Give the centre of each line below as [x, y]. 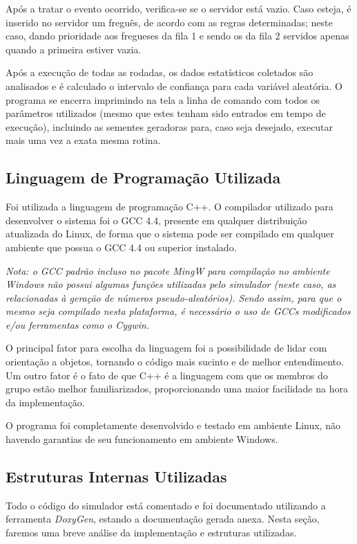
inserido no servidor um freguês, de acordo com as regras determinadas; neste [169, 22]
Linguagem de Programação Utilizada [143, 178]
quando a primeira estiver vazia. [74, 49]
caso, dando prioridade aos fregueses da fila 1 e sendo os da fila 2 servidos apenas [177, 36]
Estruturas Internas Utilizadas [116, 477]
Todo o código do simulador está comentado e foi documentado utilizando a [166, 505]
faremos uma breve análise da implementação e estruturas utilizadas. [151, 533]
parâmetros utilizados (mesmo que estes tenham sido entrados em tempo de [166, 113]
